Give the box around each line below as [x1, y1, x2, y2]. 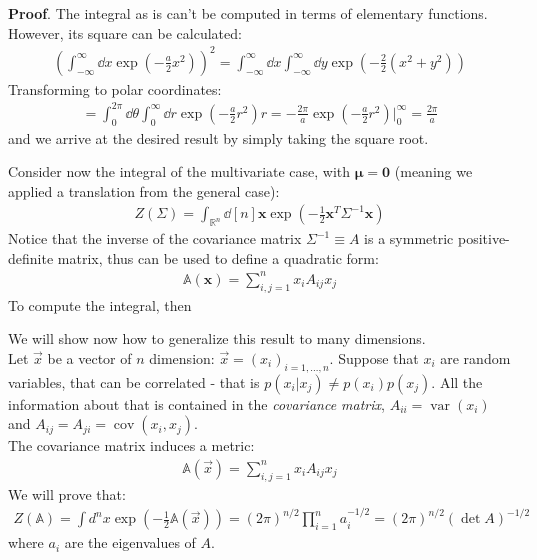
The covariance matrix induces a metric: [8, 435, 255, 456]
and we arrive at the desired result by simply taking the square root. [8, 127, 429, 148]
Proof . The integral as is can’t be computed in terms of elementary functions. [8, 3, 488, 23]
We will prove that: [8, 483, 126, 504]
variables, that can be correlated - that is [8, 371, 260, 392]
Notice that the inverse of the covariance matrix [8, 228, 302, 249]
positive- [457, 228, 510, 249]
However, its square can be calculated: [8, 22, 242, 43]
